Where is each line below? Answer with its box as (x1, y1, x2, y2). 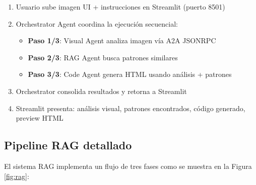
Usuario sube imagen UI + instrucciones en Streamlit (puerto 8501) (16, 2, 225, 12)
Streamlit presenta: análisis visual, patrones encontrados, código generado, (16, 103, 245, 113)
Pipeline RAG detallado (4, 137, 132, 153)
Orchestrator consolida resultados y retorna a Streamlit (16, 85, 187, 96)
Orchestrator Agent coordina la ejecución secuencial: (16, 18, 178, 29)
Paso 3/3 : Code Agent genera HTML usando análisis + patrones (28, 69, 232, 79)
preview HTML (16, 113, 63, 123)
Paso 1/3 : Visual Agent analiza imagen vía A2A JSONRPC (28, 35, 216, 46)
